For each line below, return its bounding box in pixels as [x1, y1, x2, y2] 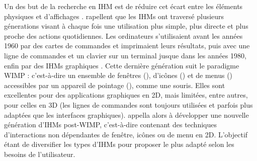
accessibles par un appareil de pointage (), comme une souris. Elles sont [4, 79, 225, 90]
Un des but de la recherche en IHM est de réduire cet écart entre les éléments [4, 1, 243, 11]
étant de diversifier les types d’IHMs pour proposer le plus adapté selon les [4, 139, 234, 149]
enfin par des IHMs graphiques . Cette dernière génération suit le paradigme [4, 60, 239, 70]
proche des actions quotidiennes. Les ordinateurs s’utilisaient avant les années [4, 30, 243, 41]
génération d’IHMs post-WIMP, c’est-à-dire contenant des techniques [4, 119, 217, 130]
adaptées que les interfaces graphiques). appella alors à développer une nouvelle [4, 109, 249, 120]
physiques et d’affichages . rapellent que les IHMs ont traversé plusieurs [4, 11, 224, 21]
